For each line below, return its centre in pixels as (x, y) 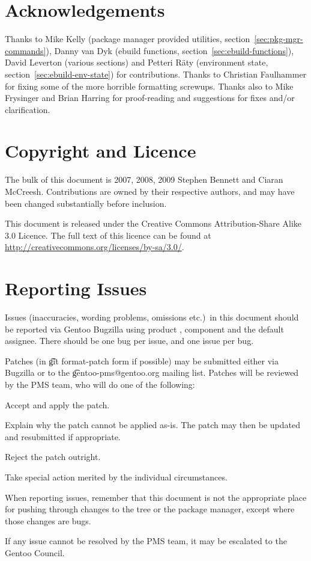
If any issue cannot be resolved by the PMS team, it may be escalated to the (146, 541)
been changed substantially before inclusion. (86, 203)
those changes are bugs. (48, 520)
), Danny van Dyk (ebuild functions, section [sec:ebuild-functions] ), (170, 50)
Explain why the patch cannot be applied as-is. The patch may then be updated (152, 425)
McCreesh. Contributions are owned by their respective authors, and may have (150, 191)
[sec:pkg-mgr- (279, 39)
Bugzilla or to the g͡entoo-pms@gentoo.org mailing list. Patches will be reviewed (152, 372)
